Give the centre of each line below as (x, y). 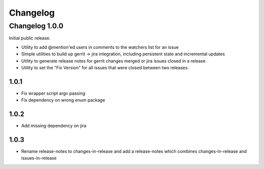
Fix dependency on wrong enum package (63, 100)
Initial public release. (30, 38)
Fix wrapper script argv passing (53, 93)
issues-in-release (39, 158)
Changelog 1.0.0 (36, 26)
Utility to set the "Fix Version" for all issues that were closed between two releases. (105, 67)
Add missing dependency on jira (54, 126)
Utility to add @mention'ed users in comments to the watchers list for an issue (100, 47)
